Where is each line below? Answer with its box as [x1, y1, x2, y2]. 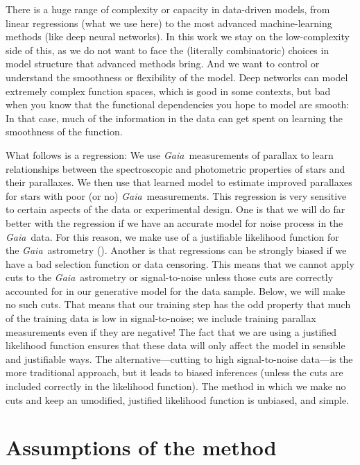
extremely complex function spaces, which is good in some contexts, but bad [6, 83, 331, 98]
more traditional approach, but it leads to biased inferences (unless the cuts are [6, 365, 343, 380]
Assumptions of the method [6, 433, 277, 462]
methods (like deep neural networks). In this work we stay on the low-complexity [6, 29, 350, 44]
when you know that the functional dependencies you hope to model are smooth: [6, 97, 350, 112]
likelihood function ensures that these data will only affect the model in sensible [6, 338, 345, 353]
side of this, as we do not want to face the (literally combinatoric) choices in [6, 42, 329, 57]
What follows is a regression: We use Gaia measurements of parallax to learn [6, 147, 334, 162]
